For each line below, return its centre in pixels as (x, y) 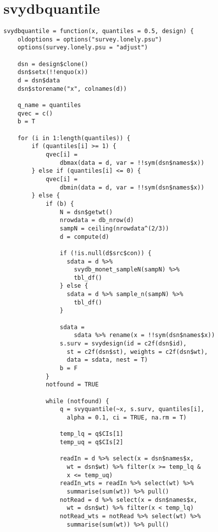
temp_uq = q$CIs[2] (92, 442)
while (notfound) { (77, 401)
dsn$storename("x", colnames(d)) (72, 89)
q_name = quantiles (49, 105)
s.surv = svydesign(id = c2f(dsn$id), (123, 344)
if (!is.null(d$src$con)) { (106, 253)
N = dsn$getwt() (86, 212)
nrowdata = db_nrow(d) (97, 220)
